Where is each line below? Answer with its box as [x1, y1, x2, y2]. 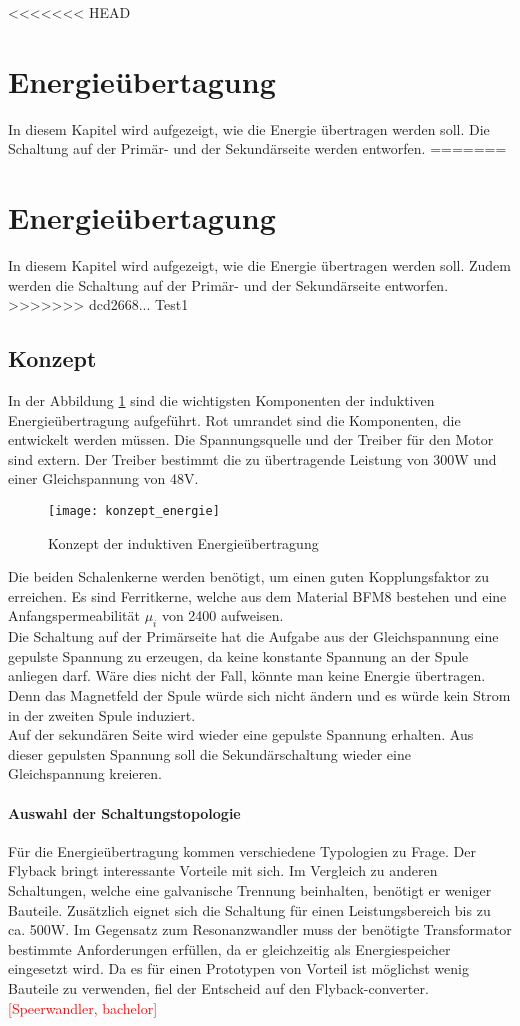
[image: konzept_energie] [48, 503, 220, 518]
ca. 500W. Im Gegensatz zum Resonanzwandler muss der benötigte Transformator [8, 919, 512, 940]
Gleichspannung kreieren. [8, 763, 162, 784]
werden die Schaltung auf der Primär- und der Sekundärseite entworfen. [8, 274, 449, 295]
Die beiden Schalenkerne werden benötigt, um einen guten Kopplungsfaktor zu [8, 566, 490, 587]
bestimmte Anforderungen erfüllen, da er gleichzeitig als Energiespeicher [8, 938, 451, 959]
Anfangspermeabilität [8, 605, 140, 626]
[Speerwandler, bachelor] [8, 997, 158, 1018]
